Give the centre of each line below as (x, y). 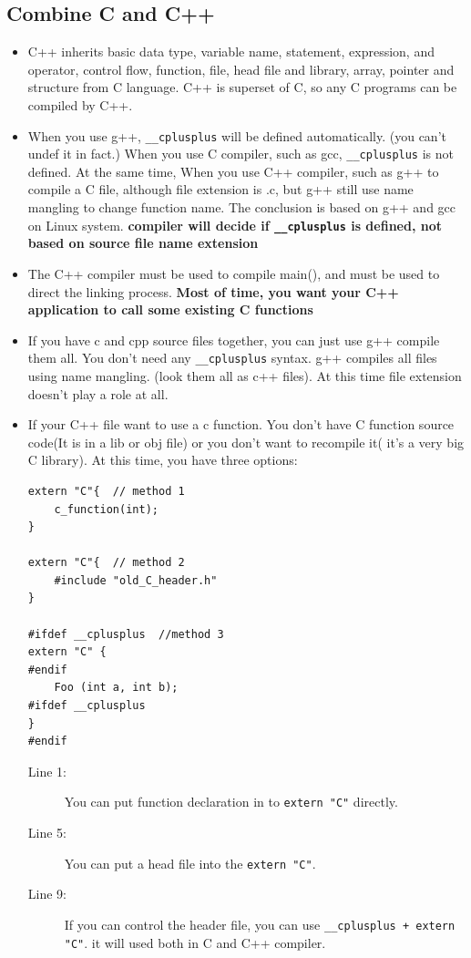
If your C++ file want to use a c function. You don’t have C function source (241, 424)
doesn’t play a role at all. (98, 393)
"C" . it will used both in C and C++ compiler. (195, 942)
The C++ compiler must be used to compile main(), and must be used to (234, 273)
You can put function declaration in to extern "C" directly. (231, 802)
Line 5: (47, 833)
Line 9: (47, 894)
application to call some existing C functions (170, 309)
